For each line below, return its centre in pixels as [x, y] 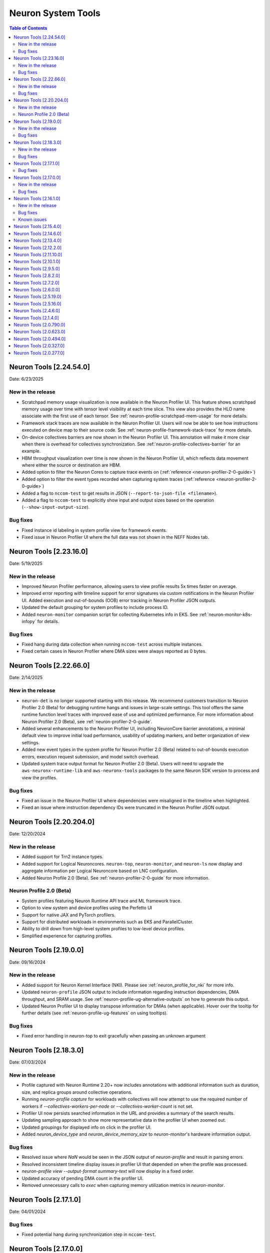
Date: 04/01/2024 [27, 1211]
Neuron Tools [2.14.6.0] [38, 234]
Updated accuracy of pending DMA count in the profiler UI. [82, 1178]
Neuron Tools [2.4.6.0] [37, 311]
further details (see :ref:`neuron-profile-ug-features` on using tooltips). [95, 1013]
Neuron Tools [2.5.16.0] [37, 304]
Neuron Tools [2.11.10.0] [38, 255]
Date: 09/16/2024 [27, 962]
